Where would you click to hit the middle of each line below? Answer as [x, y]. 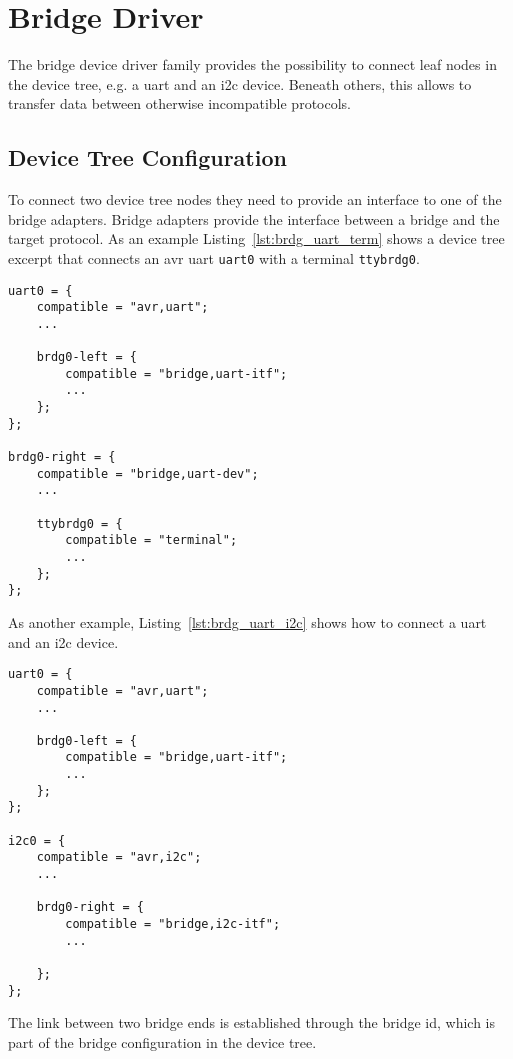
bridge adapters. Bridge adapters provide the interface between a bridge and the [254, 218]
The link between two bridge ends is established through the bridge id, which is [252, 1022]
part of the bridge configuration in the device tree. [162, 1041]
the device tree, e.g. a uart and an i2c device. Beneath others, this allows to [240, 83]
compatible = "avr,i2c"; [119, 857]
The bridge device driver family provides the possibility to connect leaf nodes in [252, 64]
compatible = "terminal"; [151, 540]
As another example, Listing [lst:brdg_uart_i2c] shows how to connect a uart [247, 622]
